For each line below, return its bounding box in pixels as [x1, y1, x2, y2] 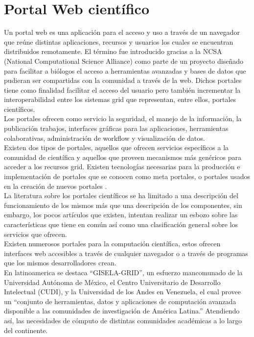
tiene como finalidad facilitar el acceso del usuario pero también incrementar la [4, 84, 241, 95]
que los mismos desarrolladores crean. [4, 258, 116, 268]
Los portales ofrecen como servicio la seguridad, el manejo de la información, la [4, 113, 242, 124]
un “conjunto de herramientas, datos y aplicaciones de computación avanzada [4, 296, 236, 306]
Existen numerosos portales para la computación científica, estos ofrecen [4, 238, 221, 249]
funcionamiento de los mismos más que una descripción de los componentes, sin [4, 200, 242, 210]
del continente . [4, 325, 48, 335]
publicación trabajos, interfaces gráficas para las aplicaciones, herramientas [4, 123, 229, 133]
